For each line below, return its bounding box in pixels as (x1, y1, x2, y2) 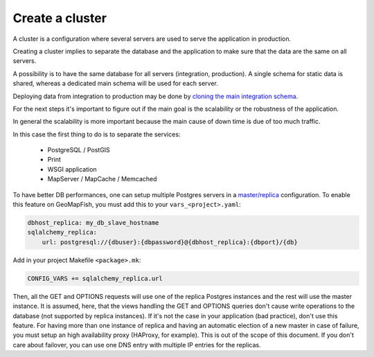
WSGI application (47, 165, 97, 173)
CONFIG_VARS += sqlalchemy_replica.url (27, 274, 163, 282)
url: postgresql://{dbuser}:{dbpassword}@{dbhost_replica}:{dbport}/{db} (42, 238, 298, 246)
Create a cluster (12, 10, 107, 26)
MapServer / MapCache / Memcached (47, 175, 157, 183)
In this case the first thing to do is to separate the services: (12, 130, 181, 138)
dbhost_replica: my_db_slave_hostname (27, 219, 159, 226)
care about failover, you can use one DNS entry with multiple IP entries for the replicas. (12, 340, 261, 349)
